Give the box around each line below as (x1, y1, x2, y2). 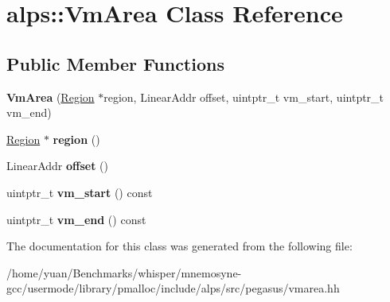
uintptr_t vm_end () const (6, 211, 146, 227)
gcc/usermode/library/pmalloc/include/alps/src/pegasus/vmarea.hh (6, 280, 340, 296)
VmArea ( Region (6, 88, 95, 105)
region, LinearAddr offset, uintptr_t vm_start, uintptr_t (103, 88, 384, 105)
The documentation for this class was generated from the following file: (6, 238, 353, 254)
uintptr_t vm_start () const (6, 184, 153, 200)
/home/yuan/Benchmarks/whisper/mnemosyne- (6, 264, 242, 281)
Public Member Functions (6, 51, 224, 75)
